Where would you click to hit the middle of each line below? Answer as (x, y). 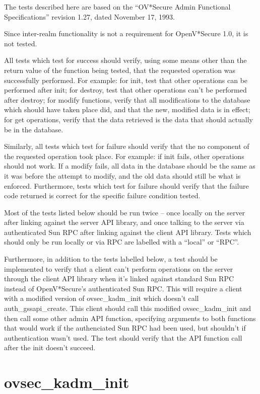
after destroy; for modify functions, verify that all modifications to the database (127, 99)
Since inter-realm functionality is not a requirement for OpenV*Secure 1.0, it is (126, 33)
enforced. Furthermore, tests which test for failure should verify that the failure (126, 185)
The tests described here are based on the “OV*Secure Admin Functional (117, 7)
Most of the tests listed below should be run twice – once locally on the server (125, 212)
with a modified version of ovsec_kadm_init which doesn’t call (102, 298)
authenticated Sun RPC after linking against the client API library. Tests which (128, 232)
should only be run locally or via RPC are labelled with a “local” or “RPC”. (122, 242)
